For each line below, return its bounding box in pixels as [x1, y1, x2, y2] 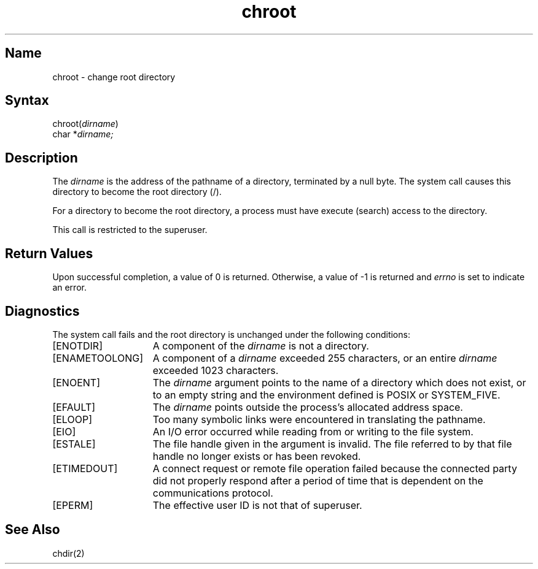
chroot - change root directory [52, 71, 176, 82]
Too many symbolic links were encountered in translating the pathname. [152, 413, 486, 426]
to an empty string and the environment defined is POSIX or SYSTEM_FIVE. [152, 388, 501, 401]
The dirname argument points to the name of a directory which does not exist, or [152, 376, 526, 389]
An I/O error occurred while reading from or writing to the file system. [152, 425, 474, 438]
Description [5, 150, 78, 166]
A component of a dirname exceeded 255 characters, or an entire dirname [152, 351, 497, 364]
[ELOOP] [52, 413, 92, 426]
